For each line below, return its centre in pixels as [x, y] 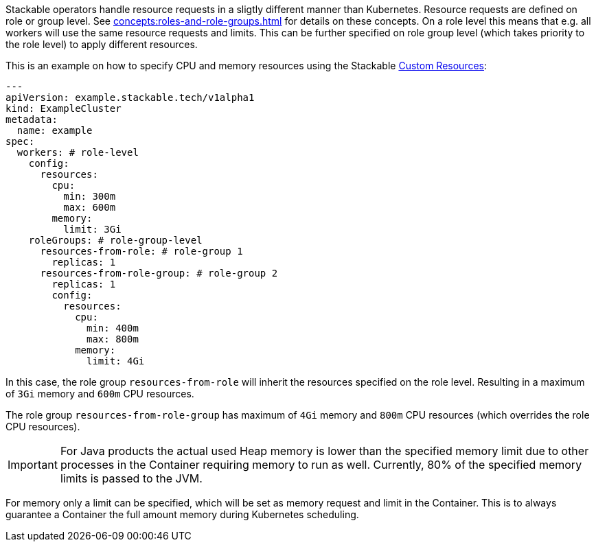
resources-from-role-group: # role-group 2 [159, 273]
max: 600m [90, 207]
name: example [55, 130]
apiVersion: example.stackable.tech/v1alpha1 [130, 97]
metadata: [32, 119]
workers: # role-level [78, 152]
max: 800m [113, 339]
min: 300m [90, 196]
